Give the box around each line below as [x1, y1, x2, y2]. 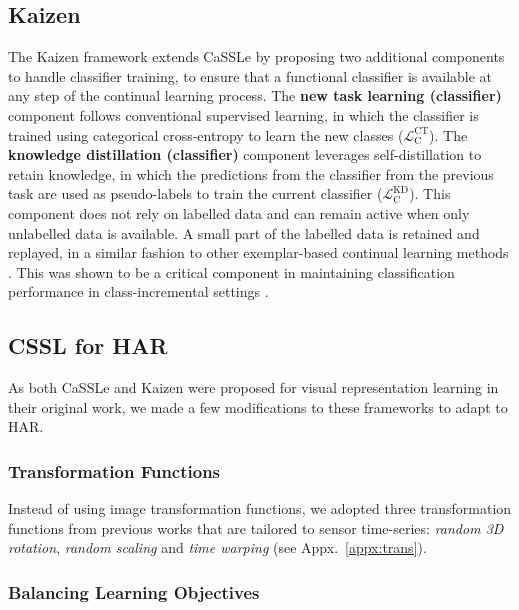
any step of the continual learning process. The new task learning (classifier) [8, 85, 502, 106]
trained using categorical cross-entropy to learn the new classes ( [8, 124, 404, 145]
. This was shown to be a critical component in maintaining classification [8, 261, 455, 282]
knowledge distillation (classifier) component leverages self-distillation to [8, 144, 482, 165]
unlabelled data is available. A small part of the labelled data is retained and [8, 222, 480, 243]
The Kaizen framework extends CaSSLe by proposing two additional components [8, 46, 505, 67]
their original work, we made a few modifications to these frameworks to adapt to [8, 396, 508, 417]
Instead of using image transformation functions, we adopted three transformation [8, 498, 512, 519]
